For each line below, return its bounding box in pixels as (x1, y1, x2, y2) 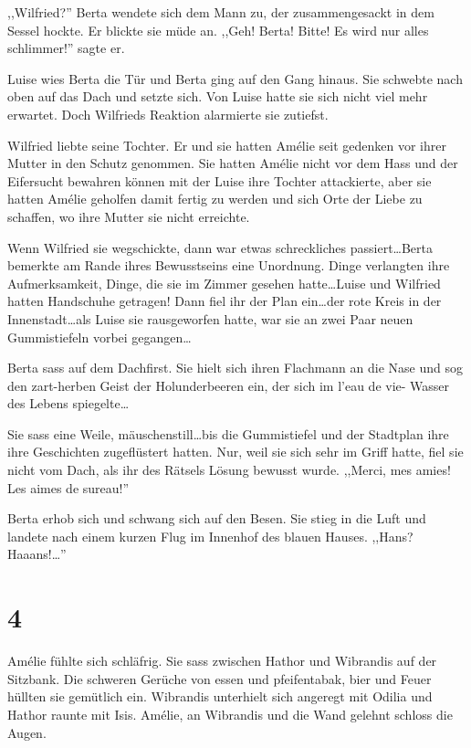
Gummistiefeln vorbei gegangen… (7, 327, 192, 346)
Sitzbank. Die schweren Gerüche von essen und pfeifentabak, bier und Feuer (7, 669, 432, 688)
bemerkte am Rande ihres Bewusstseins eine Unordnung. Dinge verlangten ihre (7, 256, 450, 275)
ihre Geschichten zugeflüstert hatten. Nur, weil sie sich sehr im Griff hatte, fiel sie (7, 442, 464, 461)
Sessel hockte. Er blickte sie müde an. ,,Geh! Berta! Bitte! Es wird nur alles (7, 20, 429, 39)
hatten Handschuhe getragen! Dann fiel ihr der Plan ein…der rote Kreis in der (7, 291, 442, 311)
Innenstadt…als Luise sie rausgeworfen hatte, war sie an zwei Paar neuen (7, 309, 413, 328)
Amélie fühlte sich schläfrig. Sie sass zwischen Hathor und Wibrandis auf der (7, 651, 437, 670)
